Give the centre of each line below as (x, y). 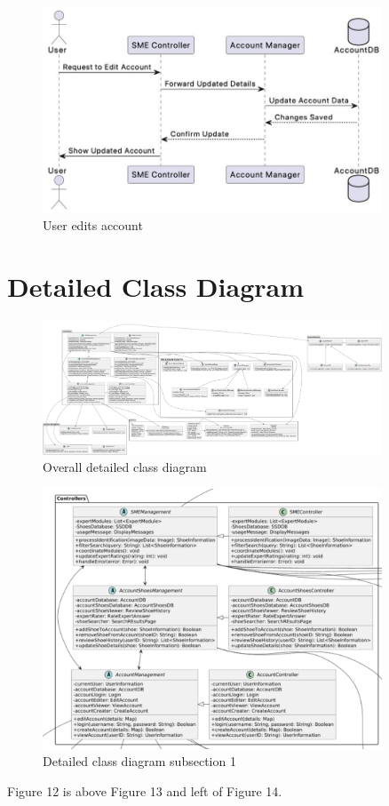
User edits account (93, 224)
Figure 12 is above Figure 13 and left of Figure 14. (145, 790)
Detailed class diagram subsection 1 (139, 761)
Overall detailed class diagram (125, 467)
